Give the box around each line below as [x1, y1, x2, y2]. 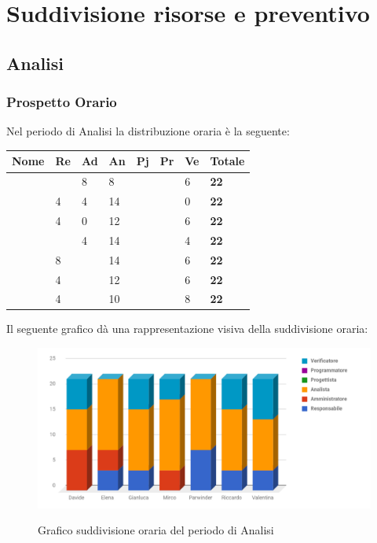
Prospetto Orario [6, 92, 117, 112]
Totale [210, 153, 245, 169]
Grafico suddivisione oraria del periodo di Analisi [38, 522, 274, 538]
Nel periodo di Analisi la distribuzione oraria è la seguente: [6, 123, 290, 139]
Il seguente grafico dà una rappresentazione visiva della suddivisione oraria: [6, 320, 368, 337]
